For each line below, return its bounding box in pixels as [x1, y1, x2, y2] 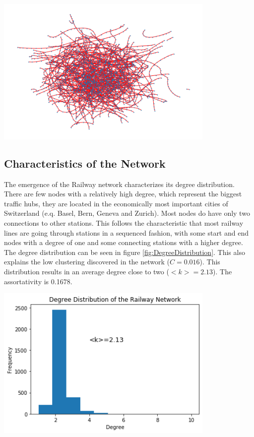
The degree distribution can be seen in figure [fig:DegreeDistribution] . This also [4, 247, 245, 257]
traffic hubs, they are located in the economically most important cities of [4, 198, 228, 208]
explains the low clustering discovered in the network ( [4, 256, 170, 267]
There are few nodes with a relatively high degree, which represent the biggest [4, 188, 242, 199]
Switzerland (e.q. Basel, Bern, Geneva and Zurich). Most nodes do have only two [4, 208, 250, 218]
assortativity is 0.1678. [4, 276, 72, 286]
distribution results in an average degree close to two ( [4, 266, 169, 276]
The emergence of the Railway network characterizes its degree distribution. [4, 179, 235, 189]
